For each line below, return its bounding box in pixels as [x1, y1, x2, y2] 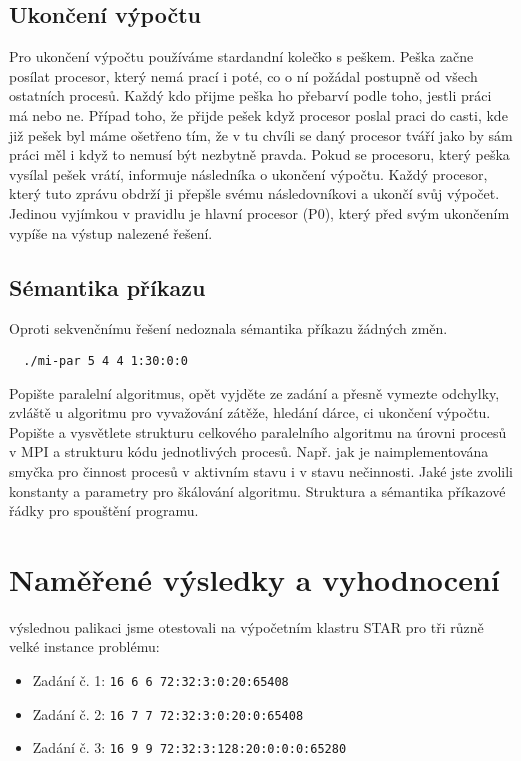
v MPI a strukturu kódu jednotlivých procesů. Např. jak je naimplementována [9, 441, 489, 462]
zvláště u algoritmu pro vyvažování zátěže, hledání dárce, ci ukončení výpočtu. [9, 402, 491, 423]
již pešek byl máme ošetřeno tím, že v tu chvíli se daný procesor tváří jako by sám [9, 124, 513, 145]
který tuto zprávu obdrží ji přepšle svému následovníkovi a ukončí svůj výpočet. [9, 183, 500, 204]
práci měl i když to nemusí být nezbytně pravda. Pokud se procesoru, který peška [9, 144, 510, 165]
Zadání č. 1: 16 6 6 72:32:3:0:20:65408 [32, 670, 289, 691]
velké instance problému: [9, 636, 160, 657]
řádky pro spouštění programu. [9, 500, 199, 521]
